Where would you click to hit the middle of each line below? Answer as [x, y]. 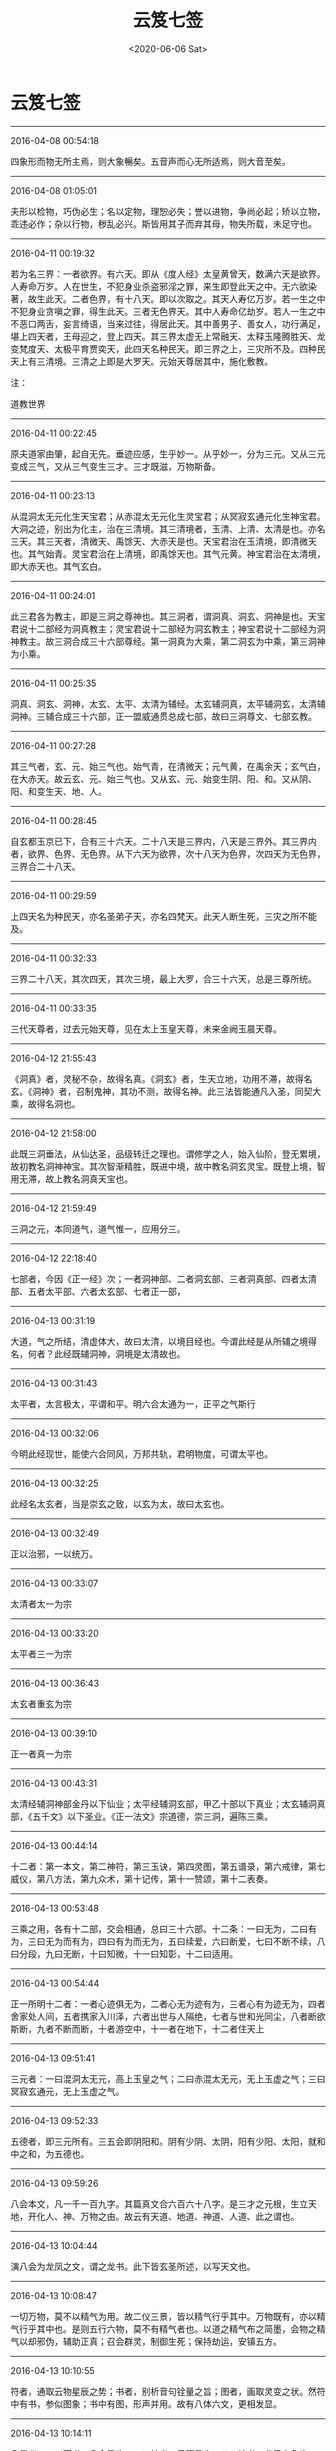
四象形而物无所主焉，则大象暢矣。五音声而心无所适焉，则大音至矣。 [150, 161]
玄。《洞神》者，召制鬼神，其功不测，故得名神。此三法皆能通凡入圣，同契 [161, 1091]
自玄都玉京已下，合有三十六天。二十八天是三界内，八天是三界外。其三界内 [163, 841]
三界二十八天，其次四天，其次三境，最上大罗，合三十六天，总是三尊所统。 [163, 978]
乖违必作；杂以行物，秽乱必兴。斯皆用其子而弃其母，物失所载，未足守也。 [163, 223]
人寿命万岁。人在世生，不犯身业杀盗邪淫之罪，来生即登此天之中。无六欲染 [163, 286]
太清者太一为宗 [41, 1603]
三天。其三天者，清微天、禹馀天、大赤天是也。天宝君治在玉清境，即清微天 [163, 541]
